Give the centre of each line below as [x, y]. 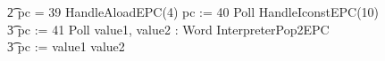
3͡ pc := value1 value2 [66, 46]
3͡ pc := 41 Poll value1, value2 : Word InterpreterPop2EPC [168, 29]
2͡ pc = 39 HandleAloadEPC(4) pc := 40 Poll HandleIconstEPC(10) [193, 11]
